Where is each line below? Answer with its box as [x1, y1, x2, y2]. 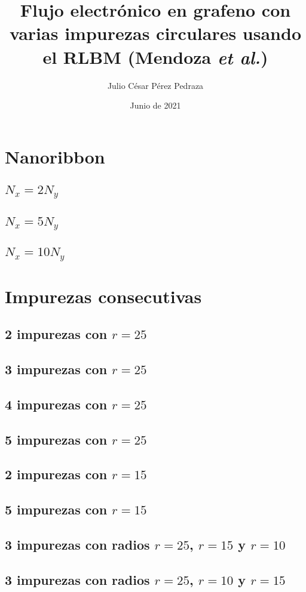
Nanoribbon [5, 144, 105, 168]
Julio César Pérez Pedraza [107, 79, 204, 91]
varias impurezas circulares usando [9, 21, 301, 45]
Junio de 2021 [130, 99, 181, 112]
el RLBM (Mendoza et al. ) [42, 44, 268, 69]
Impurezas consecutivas [5, 283, 202, 308]
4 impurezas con [5, 394, 108, 413]
